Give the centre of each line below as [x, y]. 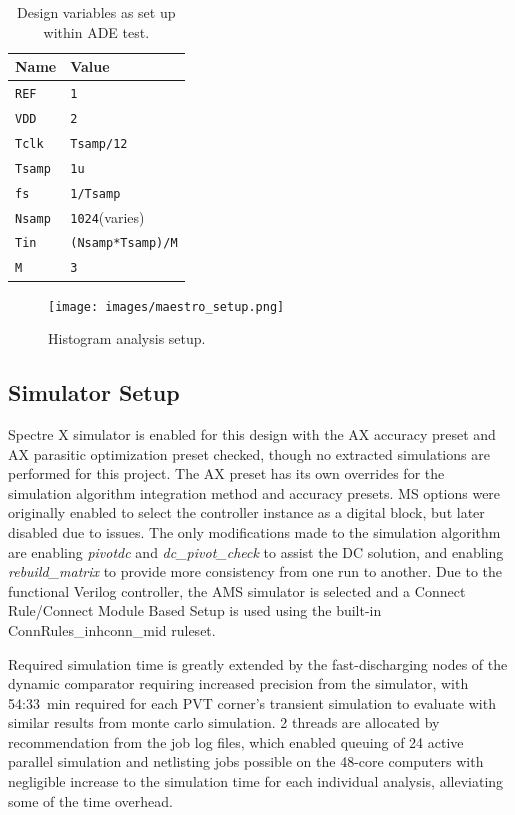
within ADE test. [96, 31]
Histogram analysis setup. [127, 338]
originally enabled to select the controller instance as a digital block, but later [246, 512]
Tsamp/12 [99, 143]
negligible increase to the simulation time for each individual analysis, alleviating [256, 781]
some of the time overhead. [90, 800]
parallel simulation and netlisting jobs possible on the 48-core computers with [246, 761]
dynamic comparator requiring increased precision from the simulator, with [238, 683]
